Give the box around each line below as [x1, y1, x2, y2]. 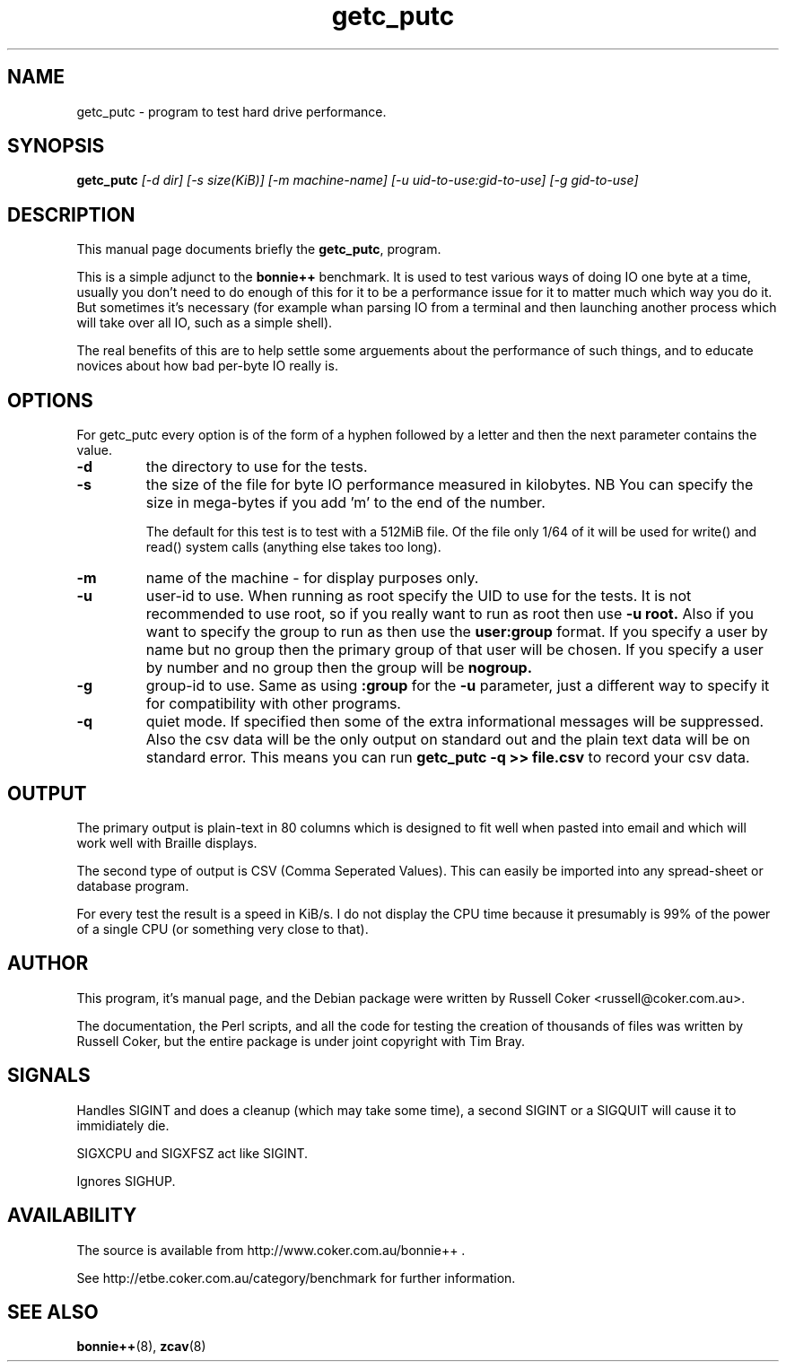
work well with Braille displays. [76, 834, 258, 850]
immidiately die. [76, 1117, 170, 1133]
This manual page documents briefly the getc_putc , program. [76, 241, 441, 257]
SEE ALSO [7, 1300, 99, 1323]
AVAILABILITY [7, 1204, 137, 1227]
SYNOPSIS [7, 135, 105, 158]
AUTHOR [7, 952, 89, 975]
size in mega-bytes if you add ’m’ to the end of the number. [145, 493, 546, 512]
